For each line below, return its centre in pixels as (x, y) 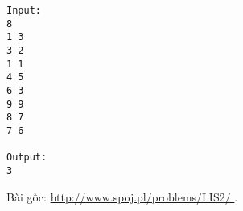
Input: (24, 10)
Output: (27, 158)
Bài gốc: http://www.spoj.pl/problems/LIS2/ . (122, 196)
